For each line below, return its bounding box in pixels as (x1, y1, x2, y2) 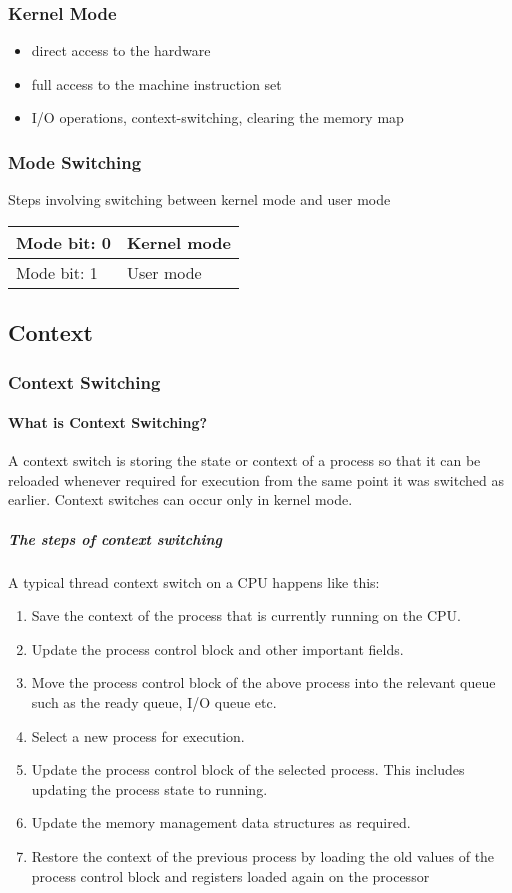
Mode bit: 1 (16, 260, 98, 284)
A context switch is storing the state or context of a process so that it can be (8, 450, 481, 471)
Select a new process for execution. (31, 725, 245, 746)
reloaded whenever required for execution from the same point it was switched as (8, 469, 504, 490)
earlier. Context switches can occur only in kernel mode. (8, 489, 353, 510)
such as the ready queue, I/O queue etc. (31, 691, 277, 712)
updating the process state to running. (31, 778, 268, 799)
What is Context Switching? (8, 412, 208, 433)
